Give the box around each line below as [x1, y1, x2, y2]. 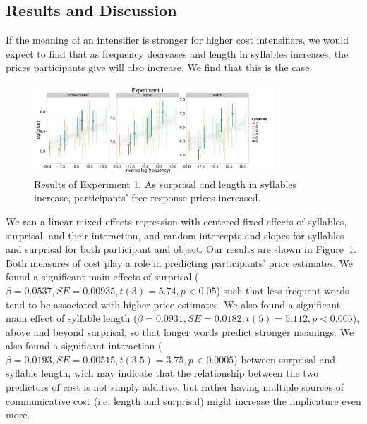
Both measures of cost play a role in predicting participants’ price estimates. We [6, 255, 353, 270]
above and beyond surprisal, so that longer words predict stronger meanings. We [6, 324, 354, 339]
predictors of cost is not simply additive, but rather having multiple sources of [6, 380, 344, 394]
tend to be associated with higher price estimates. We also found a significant [6, 297, 341, 311]
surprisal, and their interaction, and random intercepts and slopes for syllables [6, 227, 344, 242]
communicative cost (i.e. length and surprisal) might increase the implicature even [6, 393, 361, 408]
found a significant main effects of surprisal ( [6, 269, 199, 284]
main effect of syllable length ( [6, 311, 138, 325]
